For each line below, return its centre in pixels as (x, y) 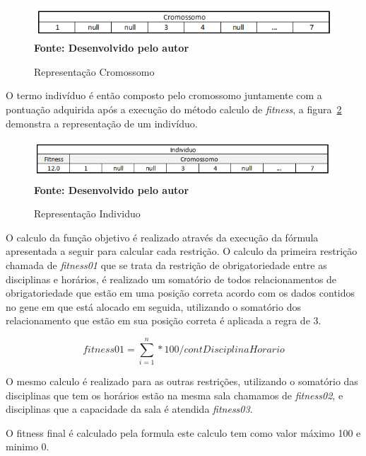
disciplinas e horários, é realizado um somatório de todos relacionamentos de (171, 279)
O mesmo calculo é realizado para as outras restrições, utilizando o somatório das (182, 381)
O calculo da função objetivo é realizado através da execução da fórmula (162, 237)
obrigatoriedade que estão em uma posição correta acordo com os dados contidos (181, 293)
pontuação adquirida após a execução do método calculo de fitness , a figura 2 (174, 109)
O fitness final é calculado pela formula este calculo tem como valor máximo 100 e (183, 432)
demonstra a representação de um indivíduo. (102, 123)
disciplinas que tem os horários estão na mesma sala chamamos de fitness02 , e (175, 395)
